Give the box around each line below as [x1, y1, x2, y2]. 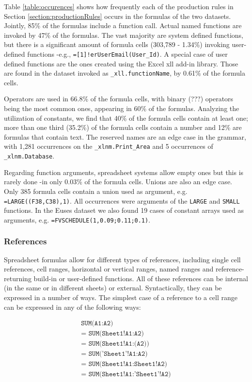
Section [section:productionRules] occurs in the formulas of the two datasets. [4, 11, 231, 21]
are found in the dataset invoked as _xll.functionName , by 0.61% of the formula [4, 68, 246, 78]
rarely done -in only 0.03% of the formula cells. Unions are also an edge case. [4, 176, 232, 187]
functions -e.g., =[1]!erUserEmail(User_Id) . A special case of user [27, 48, 228, 59]
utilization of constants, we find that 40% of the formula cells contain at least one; [4, 112, 248, 123]
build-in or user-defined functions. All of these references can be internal [33, 273, 248, 283]
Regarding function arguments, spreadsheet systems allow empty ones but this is [4, 167, 244, 177]
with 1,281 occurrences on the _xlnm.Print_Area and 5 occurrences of [4, 141, 213, 151]
